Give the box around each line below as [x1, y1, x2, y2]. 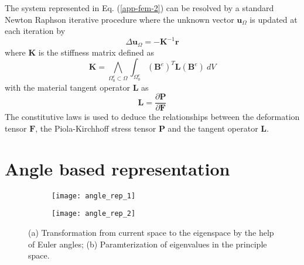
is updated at [250, 13, 298, 25]
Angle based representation [5, 156, 230, 180]
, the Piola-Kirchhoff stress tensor [35, 122, 156, 134]
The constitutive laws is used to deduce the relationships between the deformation [5, 111, 300, 123]
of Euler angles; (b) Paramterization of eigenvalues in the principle [28, 238, 267, 250]
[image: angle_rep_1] [52, 191, 136, 200]
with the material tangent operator [5, 81, 131, 93]
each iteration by [5, 25, 66, 37]
